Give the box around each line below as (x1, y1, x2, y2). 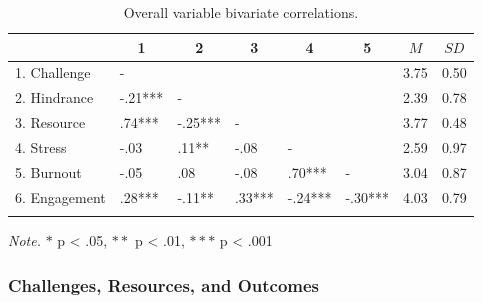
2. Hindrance (15, 87, 94, 108)
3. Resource (15, 112, 86, 133)
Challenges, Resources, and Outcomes (8, 272, 320, 297)
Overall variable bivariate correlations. (123, 2, 359, 22)
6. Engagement (15, 186, 106, 207)
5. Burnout (15, 161, 82, 182)
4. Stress (15, 136, 67, 157)
